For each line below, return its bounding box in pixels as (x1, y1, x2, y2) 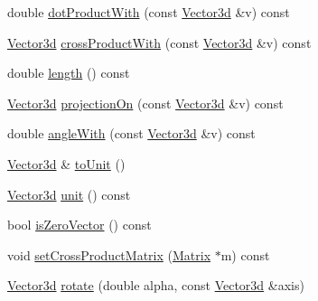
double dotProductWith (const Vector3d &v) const (7, 3, 290, 21)
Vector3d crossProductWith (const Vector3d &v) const (7, 33, 312, 52)
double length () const (7, 63, 130, 82)
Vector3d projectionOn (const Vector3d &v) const (7, 93, 284, 112)
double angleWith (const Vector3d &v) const (7, 124, 256, 143)
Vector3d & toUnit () (7, 154, 126, 173)
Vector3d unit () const (7, 184, 131, 203)
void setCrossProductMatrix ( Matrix (7, 245, 211, 264)
